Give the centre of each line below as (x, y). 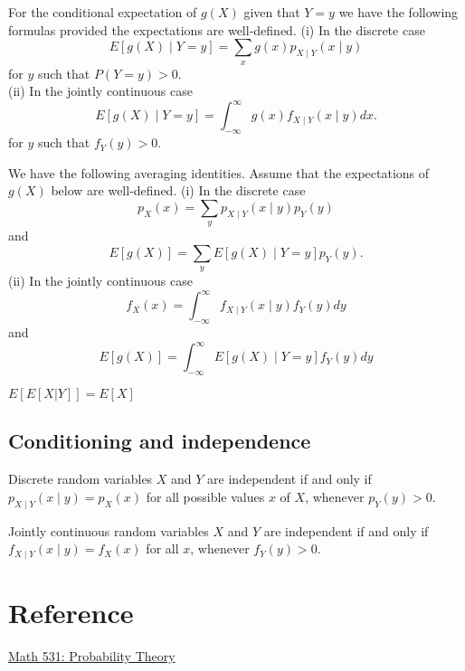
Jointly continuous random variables (109, 530)
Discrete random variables (81, 479)
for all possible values (205, 496)
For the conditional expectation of (103, 12)
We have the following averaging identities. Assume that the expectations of (219, 172)
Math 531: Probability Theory (92, 655)
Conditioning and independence (160, 441)
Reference (71, 612)
